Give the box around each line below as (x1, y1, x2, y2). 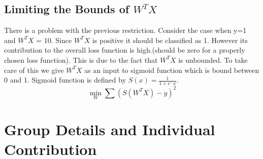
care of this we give (4, 64, 64, 75)
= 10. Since (36, 34, 72, 45)
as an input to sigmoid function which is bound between (84, 64, 259, 75)
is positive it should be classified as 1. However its (92, 34, 248, 45)
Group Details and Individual (4, 118, 215, 139)
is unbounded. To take (178, 54, 248, 65)
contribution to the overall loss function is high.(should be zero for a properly (4, 45, 245, 55)
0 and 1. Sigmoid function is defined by (4, 74, 126, 85)
